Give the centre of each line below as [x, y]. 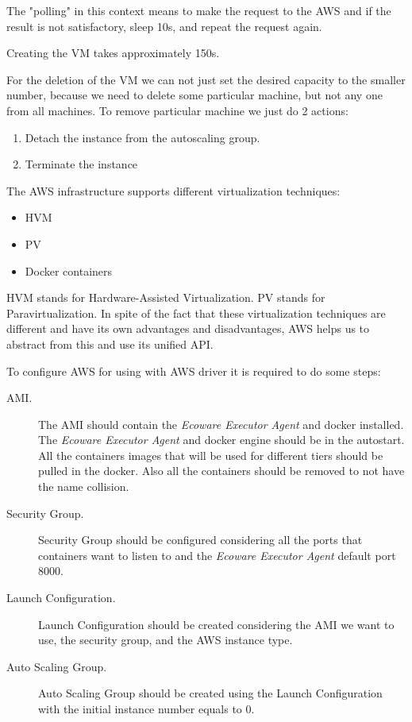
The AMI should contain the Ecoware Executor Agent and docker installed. [221, 424]
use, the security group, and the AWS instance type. [166, 640]
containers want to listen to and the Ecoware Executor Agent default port [217, 555]
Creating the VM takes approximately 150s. [113, 53]
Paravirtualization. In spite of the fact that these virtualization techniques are [196, 313]
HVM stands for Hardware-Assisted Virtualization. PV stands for [166, 297]
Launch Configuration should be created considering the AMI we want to [216, 624]
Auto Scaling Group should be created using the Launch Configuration [210, 693]
